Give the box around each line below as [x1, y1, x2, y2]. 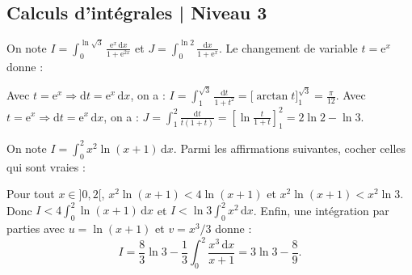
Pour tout [6, 185, 55, 202]
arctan [256, 91, 288, 103]
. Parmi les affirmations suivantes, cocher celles [173, 139, 406, 156]
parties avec [6, 220, 65, 237]
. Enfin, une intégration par [253, 201, 389, 218]
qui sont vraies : [6, 158, 86, 175]
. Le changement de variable [219, 39, 358, 56]
